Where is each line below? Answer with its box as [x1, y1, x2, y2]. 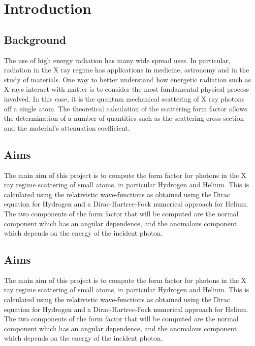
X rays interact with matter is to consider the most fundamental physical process [4, 84, 249, 94]
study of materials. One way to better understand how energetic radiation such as [4, 74, 251, 84]
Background [4, 32, 66, 47]
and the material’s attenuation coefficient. [4, 122, 130, 133]
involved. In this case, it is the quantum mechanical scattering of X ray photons [4, 93, 245, 104]
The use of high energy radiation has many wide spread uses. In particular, [4, 55, 230, 65]
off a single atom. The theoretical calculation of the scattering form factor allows [4, 103, 247, 113]
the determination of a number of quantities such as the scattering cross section [4, 113, 244, 123]
